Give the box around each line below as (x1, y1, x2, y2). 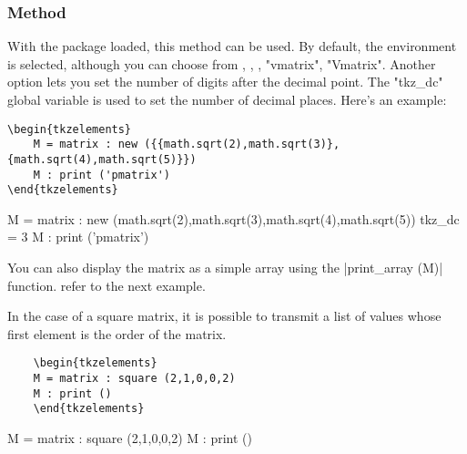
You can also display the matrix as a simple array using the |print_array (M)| (7, 258, 443, 277)
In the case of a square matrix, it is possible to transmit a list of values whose (7, 306, 442, 325)
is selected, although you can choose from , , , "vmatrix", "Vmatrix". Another (7, 54, 436, 73)
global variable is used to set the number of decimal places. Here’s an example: (7, 90, 447, 108)
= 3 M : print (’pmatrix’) (7, 227, 149, 246)
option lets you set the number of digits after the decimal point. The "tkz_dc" (7, 72, 443, 91)
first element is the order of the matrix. (7, 324, 227, 343)
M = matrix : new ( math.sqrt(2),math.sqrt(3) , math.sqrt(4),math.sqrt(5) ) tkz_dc (7, 209, 460, 228)
